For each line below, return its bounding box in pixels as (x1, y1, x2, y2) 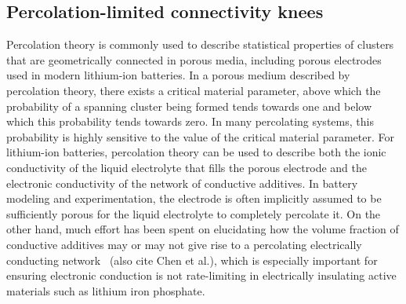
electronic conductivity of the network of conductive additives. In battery (6, 174, 358, 191)
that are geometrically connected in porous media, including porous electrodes (6, 51, 382, 68)
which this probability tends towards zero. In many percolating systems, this (6, 113, 374, 130)
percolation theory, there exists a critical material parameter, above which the (6, 82, 381, 98)
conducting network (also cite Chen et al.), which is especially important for (6, 251, 378, 268)
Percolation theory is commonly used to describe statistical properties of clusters (6, 36, 394, 53)
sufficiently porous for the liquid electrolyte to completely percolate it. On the (6, 205, 381, 222)
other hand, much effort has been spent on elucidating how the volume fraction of (6, 221, 399, 237)
